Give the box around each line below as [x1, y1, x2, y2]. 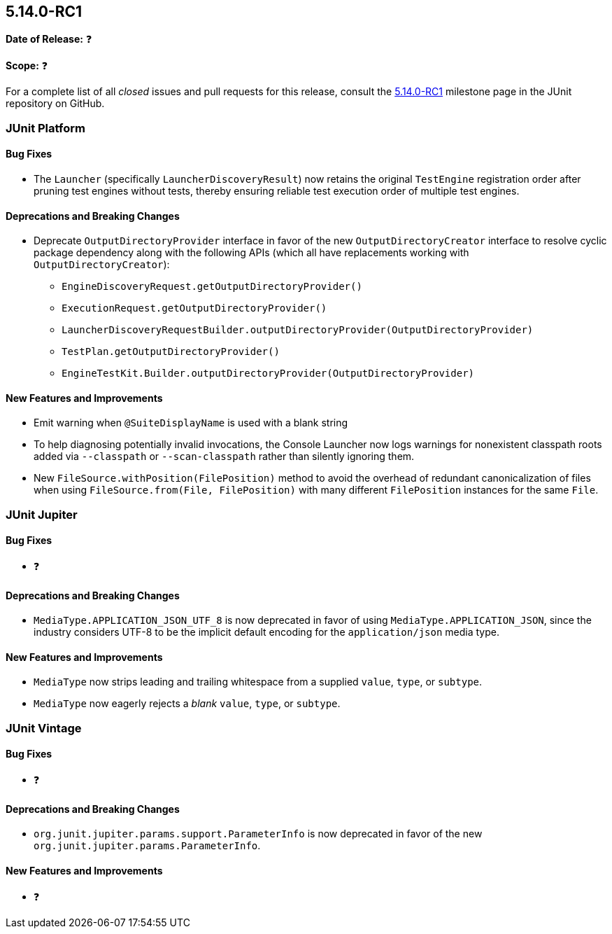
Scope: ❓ [6, 60, 48, 72]
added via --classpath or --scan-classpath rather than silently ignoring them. [34, 450, 415, 463]
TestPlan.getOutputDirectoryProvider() [62, 346, 280, 358]
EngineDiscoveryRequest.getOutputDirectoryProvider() [62, 281, 362, 293]
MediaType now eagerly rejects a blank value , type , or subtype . [34, 697, 341, 710]
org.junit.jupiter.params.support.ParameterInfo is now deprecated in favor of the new [34, 828, 483, 840]
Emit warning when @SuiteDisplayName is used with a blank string [34, 417, 348, 429]
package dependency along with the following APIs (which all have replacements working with [34, 246, 469, 259]
